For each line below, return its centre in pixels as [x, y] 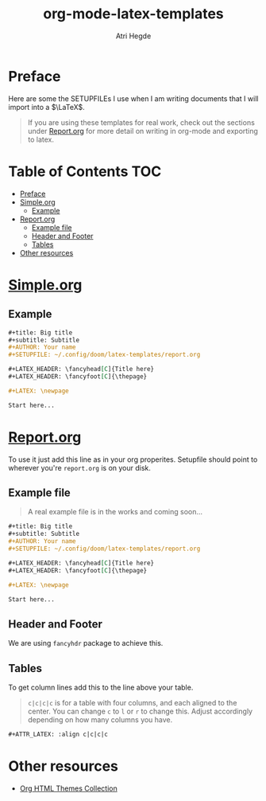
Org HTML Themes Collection [68, 788]
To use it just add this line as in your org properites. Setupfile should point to [133, 459]
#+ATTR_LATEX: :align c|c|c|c [58, 734]
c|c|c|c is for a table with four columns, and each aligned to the [132, 703]
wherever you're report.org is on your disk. [79, 467]
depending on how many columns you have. [100, 720]
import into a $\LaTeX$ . [46, 107]
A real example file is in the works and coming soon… [115, 512]
